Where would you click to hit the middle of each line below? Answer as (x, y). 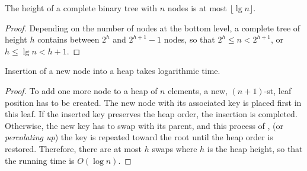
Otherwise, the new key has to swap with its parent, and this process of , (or (144, 125)
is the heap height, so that (255, 148)
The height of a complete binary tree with (81, 8)
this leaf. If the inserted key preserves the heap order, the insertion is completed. (151, 114)
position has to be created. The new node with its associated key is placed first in (153, 102)
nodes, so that (189, 39)
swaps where (175, 148)
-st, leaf (278, 90)
